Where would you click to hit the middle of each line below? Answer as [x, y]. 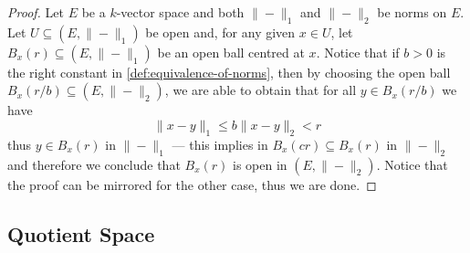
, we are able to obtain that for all [261, 90]
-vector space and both [180, 12]
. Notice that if [358, 52]
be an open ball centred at [231, 52]
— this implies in [220, 144]
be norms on [412, 12]
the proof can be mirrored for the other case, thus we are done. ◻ [192, 184]
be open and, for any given [220, 32]
